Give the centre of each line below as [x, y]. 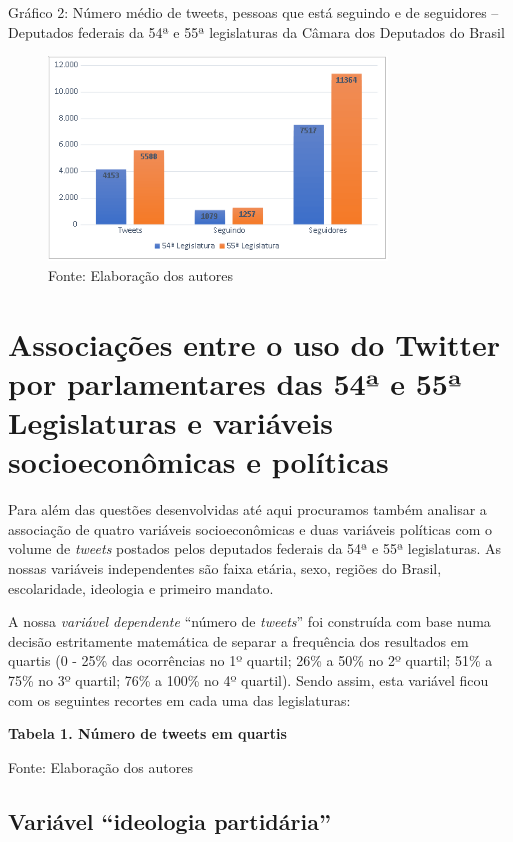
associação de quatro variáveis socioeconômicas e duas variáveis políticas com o [250, 528]
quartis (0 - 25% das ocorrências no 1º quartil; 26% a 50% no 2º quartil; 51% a [250, 660]
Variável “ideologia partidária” [169, 820]
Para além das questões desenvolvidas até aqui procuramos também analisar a [247, 509]
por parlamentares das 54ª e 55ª [235, 382]
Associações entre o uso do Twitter [254, 343]
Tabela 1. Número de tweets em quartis [147, 733]
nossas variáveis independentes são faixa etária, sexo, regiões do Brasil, [225, 568]
